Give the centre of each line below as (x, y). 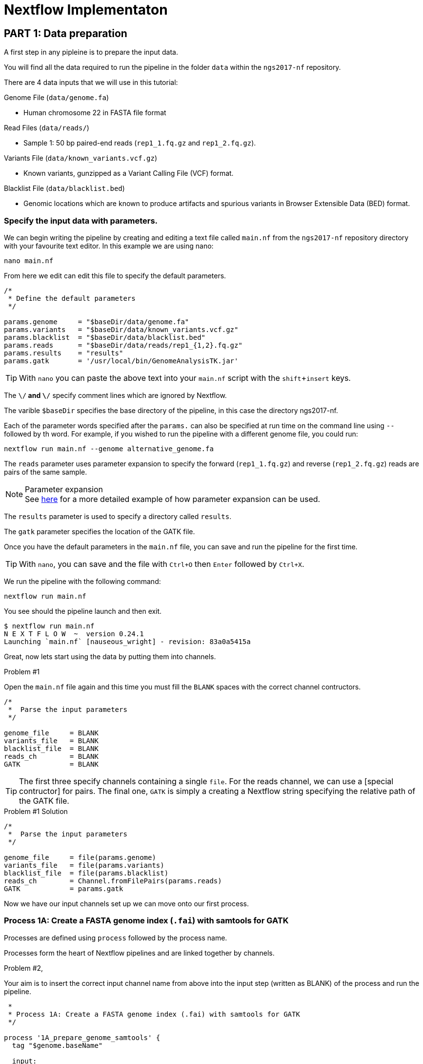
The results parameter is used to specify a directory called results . (118, 516)
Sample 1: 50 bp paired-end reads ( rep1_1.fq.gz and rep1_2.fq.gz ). (140, 143)
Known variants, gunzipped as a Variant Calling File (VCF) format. (129, 173)
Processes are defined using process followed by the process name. (116, 938)
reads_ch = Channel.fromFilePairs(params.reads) (113, 881)
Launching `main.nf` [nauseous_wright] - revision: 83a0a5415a (127, 641)
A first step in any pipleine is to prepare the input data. (91, 52)
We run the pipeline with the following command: (82, 581)
